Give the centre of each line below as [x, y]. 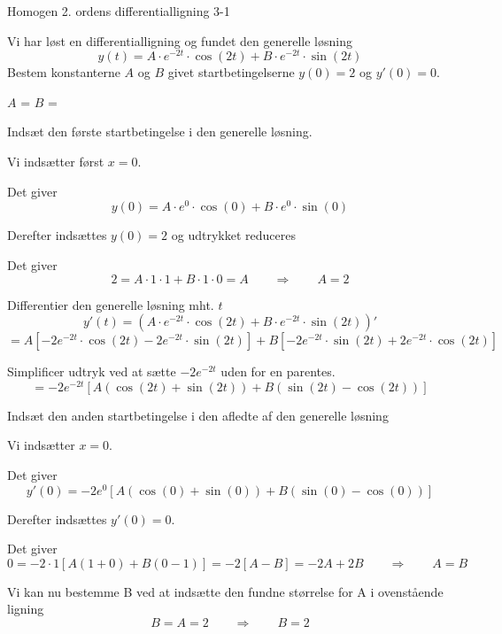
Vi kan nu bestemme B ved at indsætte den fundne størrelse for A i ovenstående [225, 591]
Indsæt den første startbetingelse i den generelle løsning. [160, 131]
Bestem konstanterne [64, 72]
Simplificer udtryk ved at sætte [92, 371]
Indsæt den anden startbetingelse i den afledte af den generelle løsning [198, 415]
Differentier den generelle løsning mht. [111, 304]
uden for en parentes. [278, 371]
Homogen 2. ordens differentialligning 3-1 [119, 11]
